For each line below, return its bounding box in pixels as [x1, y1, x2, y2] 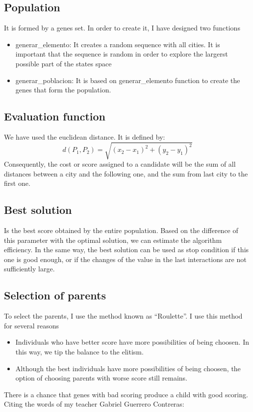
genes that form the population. [15, 85, 111, 95]
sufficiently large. [4, 264, 55, 274]
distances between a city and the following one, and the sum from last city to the [4, 168, 248, 178]
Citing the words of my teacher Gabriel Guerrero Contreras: [4, 399, 184, 409]
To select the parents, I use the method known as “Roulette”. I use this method [4, 311, 243, 321]
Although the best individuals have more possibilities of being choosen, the [15, 363, 241, 373]
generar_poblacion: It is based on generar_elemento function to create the [15, 75, 240, 85]
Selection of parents [4, 288, 106, 303]
